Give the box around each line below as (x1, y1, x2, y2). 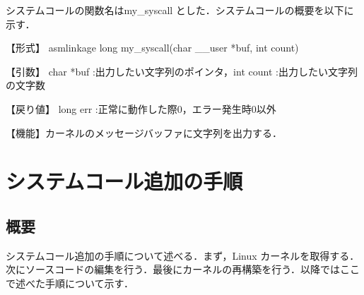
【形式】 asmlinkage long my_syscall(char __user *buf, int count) (6, 40, 299, 55)
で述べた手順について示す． (6, 275, 134, 290)
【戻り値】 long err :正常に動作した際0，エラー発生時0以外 (6, 101, 276, 116)
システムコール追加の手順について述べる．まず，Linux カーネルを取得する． (6, 248, 360, 263)
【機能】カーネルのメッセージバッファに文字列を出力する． (6, 125, 282, 140)
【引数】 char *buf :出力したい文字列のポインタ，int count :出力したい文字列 (6, 64, 358, 78)
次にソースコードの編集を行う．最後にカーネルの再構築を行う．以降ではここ (6, 262, 360, 277)
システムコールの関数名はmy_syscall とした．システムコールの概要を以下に (6, 3, 354, 17)
